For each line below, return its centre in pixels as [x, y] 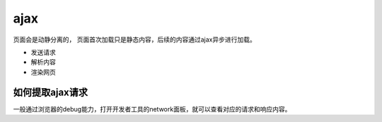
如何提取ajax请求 [51, 92]
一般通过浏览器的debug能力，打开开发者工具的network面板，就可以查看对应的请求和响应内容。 [152, 109]
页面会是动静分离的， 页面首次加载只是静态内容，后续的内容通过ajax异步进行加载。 [134, 39]
